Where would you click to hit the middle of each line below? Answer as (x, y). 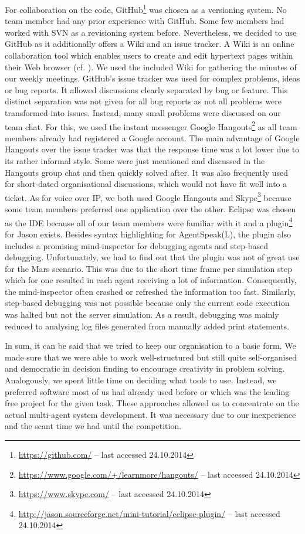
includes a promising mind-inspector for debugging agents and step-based (136, 245)
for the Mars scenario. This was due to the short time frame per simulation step (148, 268)
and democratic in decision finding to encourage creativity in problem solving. (145, 368)
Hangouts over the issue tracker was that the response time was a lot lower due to (152, 149)
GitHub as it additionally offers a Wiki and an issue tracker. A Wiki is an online (150, 44)
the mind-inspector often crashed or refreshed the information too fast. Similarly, (150, 291)
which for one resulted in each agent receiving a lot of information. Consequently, (151, 280)
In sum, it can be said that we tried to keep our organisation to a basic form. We (150, 346)
